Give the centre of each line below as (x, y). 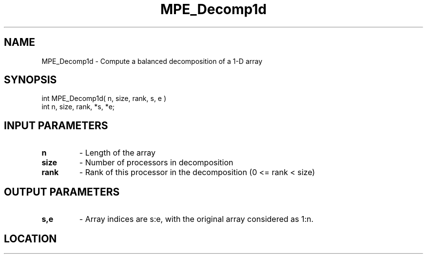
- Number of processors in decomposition (156, 163)
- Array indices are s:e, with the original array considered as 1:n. (196, 219)
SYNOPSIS (30, 80)
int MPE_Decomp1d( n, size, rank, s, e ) (104, 99)
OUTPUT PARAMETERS (62, 192)
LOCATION (30, 238)
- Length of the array (117, 153)
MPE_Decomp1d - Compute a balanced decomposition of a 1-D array (152, 61)
